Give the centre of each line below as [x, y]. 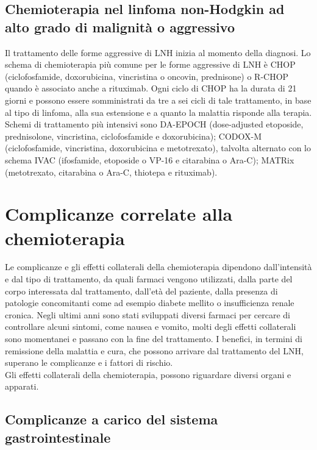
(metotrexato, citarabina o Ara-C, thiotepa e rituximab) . [111, 172]
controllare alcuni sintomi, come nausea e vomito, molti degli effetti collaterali [151, 327]
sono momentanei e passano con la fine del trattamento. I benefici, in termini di [154, 338]
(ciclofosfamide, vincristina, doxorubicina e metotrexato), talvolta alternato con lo [158, 148]
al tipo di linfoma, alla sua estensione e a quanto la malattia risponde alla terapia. [158, 112]
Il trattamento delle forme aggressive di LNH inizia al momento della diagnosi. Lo [158, 52]
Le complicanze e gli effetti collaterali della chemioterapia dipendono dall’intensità [158, 267]
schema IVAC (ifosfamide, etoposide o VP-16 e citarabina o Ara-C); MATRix [150, 159]
